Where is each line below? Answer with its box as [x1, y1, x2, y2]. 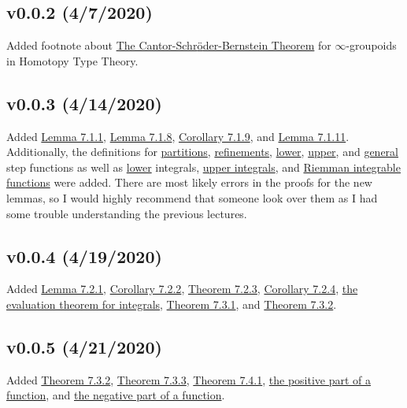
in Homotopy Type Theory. [6, 52, 139, 69]
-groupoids [346, 37, 397, 54]
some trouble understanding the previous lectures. [6, 205, 247, 221]
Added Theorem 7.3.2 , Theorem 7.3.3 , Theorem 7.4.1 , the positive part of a [6, 371, 372, 388]
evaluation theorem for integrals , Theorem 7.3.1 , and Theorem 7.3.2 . [6, 295, 337, 312]
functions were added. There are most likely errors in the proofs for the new [6, 174, 372, 191]
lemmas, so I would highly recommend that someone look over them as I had [6, 189, 378, 206]
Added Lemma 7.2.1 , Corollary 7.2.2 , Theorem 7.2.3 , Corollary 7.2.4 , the [6, 280, 358, 297]
